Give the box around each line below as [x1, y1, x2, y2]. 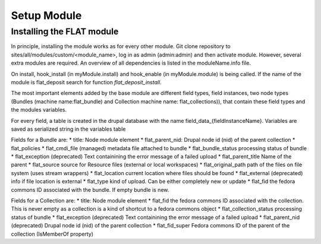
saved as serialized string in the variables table [11, 125, 126, 132]
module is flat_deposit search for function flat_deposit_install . [11, 78, 162, 85]
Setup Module [11, 9, 82, 22]
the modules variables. [11, 106, 67, 113]
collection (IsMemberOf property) [11, 230, 94, 237]
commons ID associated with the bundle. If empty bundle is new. [11, 186, 169, 193]
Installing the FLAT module [11, 26, 119, 37]
